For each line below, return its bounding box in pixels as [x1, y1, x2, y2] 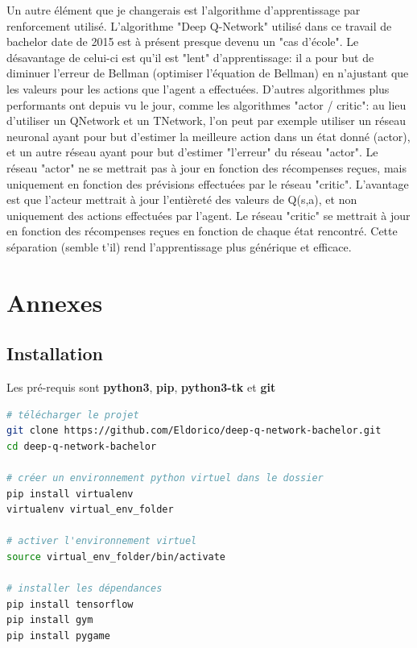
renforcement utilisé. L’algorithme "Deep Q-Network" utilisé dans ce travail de [6, 17, 392, 34]
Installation [6, 341, 103, 366]
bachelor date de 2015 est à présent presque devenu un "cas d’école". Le [6, 33, 359, 50]
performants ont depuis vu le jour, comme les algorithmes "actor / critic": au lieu [6, 96, 407, 113]
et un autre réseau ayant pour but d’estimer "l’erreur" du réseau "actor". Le [6, 143, 378, 160]
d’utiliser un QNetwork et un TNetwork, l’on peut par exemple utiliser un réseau [6, 112, 406, 129]
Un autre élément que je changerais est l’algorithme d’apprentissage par [6, 2, 361, 18]
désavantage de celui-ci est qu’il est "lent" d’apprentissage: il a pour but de [6, 48, 374, 65]
